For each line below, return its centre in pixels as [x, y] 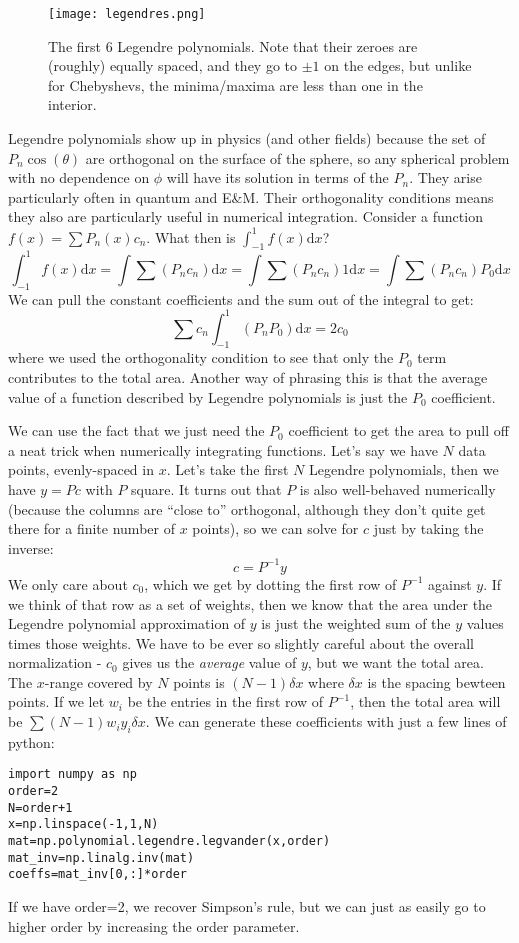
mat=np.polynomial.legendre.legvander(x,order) [169, 841]
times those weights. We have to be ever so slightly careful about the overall [241, 642]
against [450, 583]
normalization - [55, 662]
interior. [72, 104]
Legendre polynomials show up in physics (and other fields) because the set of [247, 138]
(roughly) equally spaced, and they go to [173, 65]
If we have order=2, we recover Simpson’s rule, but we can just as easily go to [247, 906]
